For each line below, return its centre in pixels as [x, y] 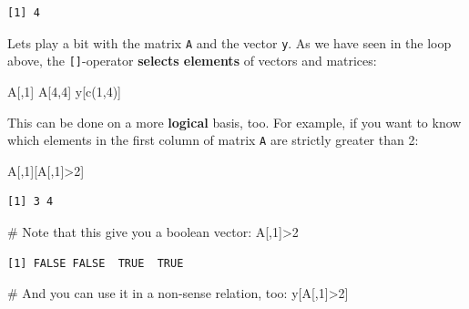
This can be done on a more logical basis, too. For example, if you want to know [234, 122]
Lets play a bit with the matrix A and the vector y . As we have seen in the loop [229, 42]
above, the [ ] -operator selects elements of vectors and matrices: [192, 61]
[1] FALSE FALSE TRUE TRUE [96, 263]
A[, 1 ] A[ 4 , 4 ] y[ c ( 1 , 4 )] [64, 91]
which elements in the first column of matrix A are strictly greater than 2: [213, 140]
